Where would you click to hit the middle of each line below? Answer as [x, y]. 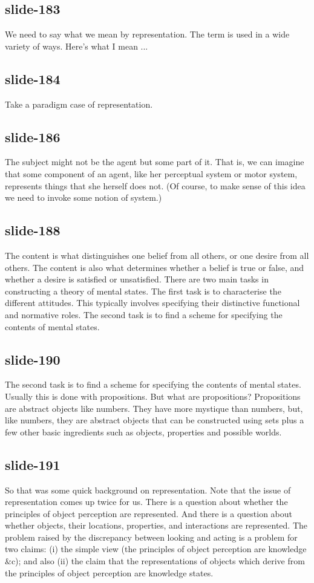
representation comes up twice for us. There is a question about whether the [146, 502]
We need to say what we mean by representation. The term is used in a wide [147, 34]
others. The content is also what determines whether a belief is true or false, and [155, 267]
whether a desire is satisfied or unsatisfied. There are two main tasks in [137, 279]
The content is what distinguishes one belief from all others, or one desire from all [157, 255]
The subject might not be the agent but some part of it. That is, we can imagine [155, 162]
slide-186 [33, 136]
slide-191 [33, 464]
